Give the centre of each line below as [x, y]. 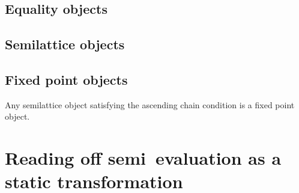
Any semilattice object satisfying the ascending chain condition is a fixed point [150, 104]
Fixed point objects [66, 79]
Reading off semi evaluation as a [143, 158]
